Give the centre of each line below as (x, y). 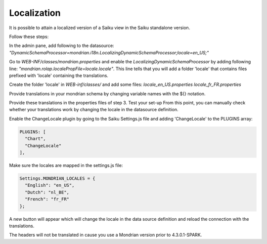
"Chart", (35, 139)
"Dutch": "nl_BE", (47, 192)
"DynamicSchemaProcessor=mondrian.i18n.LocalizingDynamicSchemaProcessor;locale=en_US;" (109, 52)
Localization (35, 13)
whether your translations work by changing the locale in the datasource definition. (94, 110)
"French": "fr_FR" (47, 199)
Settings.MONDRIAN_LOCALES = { (58, 178)
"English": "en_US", (50, 185)
